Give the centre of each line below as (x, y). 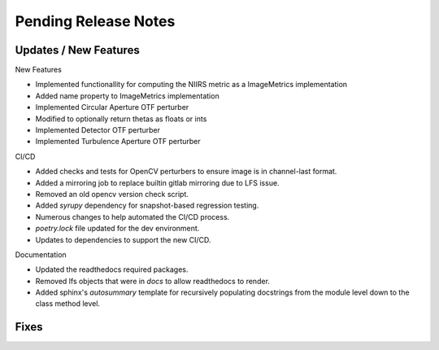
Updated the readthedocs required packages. (112, 269)
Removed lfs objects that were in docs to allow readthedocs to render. (152, 281)
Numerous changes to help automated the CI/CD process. (133, 217)
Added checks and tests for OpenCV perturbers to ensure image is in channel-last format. (186, 172)
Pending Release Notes (95, 21)
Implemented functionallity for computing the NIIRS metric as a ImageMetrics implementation (191, 85)
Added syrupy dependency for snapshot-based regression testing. (147, 206)
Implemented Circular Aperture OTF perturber (112, 107)
